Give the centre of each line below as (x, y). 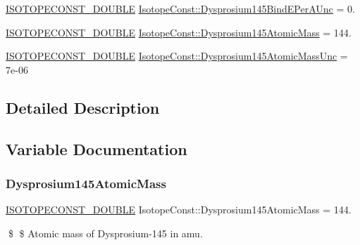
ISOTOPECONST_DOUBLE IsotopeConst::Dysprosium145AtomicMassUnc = (177, 56)
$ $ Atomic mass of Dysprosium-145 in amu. (105, 233)
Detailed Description (83, 107)
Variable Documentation (97, 148)
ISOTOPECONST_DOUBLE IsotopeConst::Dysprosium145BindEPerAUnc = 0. (180, 8)
